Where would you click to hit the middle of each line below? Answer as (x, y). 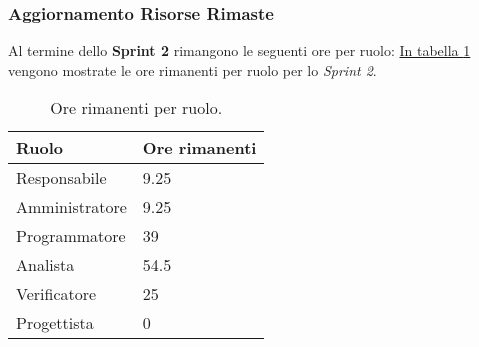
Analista (45, 265)
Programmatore (71, 236)
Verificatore (56, 294)
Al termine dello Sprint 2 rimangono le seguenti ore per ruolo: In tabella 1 (239, 50)
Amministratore (71, 207)
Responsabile (61, 178)
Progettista (55, 323)
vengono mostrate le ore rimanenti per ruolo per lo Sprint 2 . (192, 69)
